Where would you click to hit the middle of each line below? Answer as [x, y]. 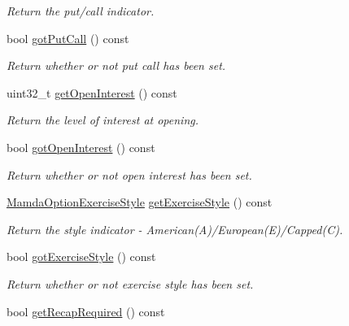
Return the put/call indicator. [81, 11]
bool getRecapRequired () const [86, 311]
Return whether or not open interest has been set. [129, 174]
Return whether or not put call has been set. [116, 65]
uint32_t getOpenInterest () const [92, 92]
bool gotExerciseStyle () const [81, 256]
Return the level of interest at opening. [103, 120]
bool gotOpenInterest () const [81, 147]
